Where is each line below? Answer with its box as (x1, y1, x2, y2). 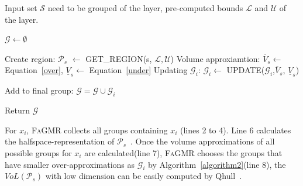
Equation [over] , (5, 64, 63, 76)
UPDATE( (226, 64, 265, 76)
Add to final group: (5, 84, 74, 97)
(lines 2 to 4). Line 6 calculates (180, 123, 291, 136)
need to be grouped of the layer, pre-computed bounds (47, 2, 243, 13)
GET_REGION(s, (85, 52, 152, 64)
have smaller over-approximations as (5, 158, 135, 170)
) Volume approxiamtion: (170, 52, 260, 64)
